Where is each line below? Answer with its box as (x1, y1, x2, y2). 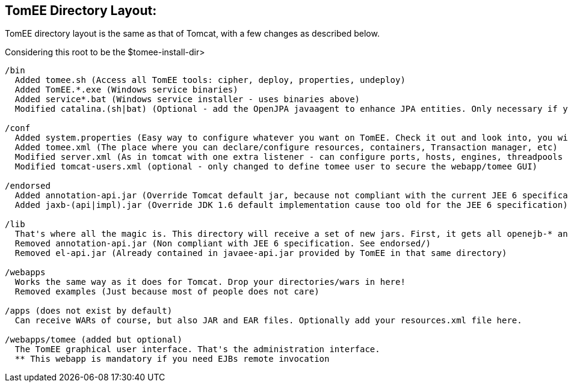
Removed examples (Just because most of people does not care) (14, 287, 319, 297)
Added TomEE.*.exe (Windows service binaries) (14, 85, 238, 95)
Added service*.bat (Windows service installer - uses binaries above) (14, 94, 360, 105)
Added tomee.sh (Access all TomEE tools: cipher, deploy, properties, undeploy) (14, 75, 406, 85)
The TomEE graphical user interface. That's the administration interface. (14, 344, 380, 355)
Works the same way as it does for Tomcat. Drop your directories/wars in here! (14, 277, 406, 287)
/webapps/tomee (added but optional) (5, 335, 183, 345)
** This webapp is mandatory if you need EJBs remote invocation (14, 354, 330, 364)
